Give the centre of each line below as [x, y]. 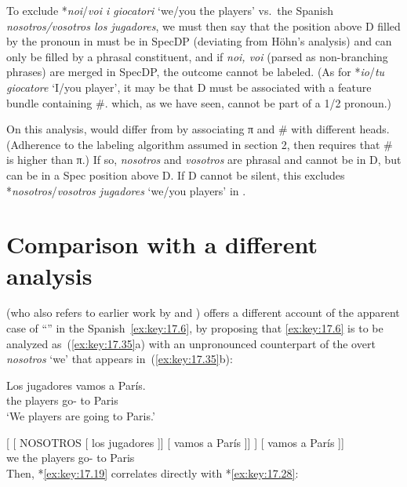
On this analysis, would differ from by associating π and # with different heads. [198, 129]
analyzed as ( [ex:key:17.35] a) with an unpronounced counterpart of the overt [191, 343]
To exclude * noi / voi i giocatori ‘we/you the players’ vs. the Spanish [170, 10]
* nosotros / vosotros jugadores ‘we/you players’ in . [126, 190]
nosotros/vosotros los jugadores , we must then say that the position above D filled [203, 25]
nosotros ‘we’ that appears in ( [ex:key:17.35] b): [120, 359]
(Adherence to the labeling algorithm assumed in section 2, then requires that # [200, 144]
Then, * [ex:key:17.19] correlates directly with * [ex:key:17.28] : [153, 472]
